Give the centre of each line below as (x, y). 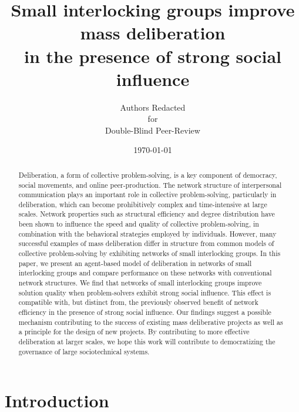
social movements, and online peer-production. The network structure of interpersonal (150, 185)
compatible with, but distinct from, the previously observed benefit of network (138, 302)
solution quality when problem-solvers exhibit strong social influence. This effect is (145, 292)
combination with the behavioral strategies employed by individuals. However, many (147, 233)
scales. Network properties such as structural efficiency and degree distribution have (147, 214)
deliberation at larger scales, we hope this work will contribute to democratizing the (147, 342)
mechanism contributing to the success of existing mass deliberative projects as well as (151, 322)
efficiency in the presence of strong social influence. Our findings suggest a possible (145, 312)
